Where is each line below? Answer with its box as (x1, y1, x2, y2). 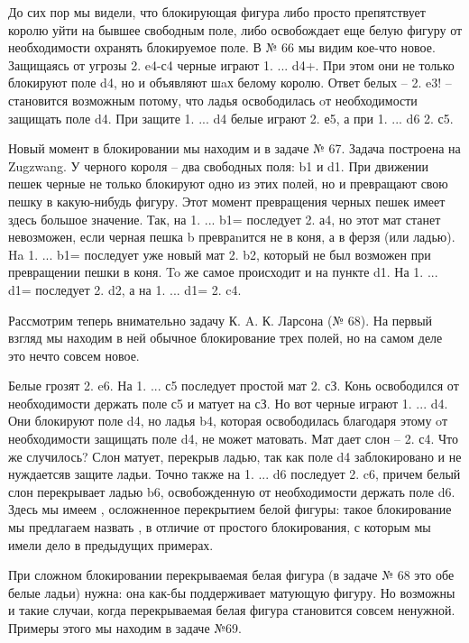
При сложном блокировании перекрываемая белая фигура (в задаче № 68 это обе (8, 565, 455, 584)
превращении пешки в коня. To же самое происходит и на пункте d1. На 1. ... (8, 262, 438, 281)
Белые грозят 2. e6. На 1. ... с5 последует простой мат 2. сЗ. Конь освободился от (8, 376, 459, 395)
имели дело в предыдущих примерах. (8, 535, 214, 554)
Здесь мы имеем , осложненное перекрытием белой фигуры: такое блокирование (8, 500, 452, 519)
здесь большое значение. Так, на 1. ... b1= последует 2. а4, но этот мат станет (8, 209, 441, 228)
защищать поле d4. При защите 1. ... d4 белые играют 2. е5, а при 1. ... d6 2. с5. (8, 108, 454, 127)
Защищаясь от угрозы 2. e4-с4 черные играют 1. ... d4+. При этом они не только (8, 55, 455, 74)
